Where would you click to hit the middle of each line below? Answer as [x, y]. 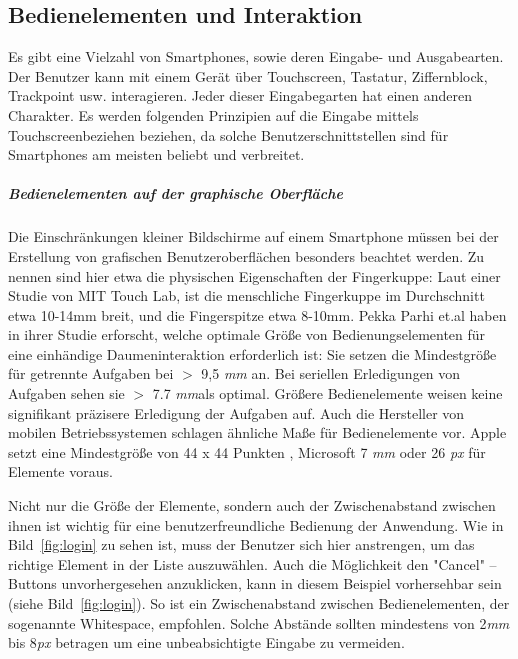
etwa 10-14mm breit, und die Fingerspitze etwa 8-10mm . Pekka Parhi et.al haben [257, 314]
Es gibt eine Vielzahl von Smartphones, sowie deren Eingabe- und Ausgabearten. [256, 56]
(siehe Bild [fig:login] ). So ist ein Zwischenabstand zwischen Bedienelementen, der [259, 603]
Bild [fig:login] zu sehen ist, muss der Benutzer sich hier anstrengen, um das [241, 544]
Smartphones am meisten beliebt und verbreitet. [156, 154]
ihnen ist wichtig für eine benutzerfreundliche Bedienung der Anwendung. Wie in [256, 524]
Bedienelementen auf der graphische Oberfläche [175, 193]
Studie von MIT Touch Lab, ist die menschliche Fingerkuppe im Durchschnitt [246, 295]
